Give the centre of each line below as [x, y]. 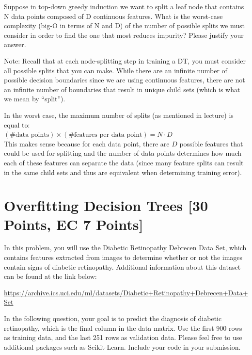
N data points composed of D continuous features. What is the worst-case [113, 16]
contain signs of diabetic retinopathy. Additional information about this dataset [122, 266]
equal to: [17, 124]
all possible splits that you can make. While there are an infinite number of [116, 70]
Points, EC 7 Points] [74, 224]
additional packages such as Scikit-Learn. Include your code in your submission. [122, 347]
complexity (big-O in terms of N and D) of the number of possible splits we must [124, 25]
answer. [15, 44]
